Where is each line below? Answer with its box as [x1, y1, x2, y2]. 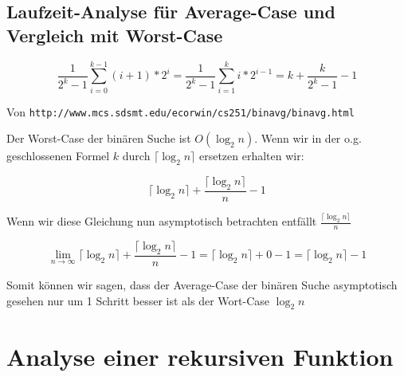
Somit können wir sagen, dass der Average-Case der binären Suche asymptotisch [6, 276, 398, 293]
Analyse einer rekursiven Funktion [6, 340, 394, 372]
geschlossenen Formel [6, 147, 110, 164]
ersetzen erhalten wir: [198, 147, 304, 164]
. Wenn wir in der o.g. [254, 130, 362, 147]
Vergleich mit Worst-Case [6, 22, 223, 47]
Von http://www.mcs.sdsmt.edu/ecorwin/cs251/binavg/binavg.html [6, 103, 355, 120]
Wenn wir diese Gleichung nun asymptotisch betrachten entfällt [6, 213, 317, 230]
